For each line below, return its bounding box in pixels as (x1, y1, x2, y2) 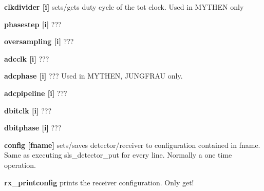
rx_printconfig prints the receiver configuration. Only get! (4, 177, 194, 187)
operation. (4, 159, 36, 170)
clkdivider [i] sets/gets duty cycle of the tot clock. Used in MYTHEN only (4, 2, 244, 12)
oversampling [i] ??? (4, 36, 74, 47)
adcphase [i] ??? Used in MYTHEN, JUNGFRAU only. (4, 70, 183, 81)
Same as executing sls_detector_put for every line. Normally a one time (4, 149, 232, 160)
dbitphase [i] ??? (4, 122, 62, 133)
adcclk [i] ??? (4, 53, 49, 64)
